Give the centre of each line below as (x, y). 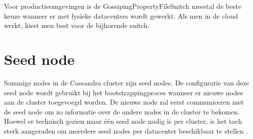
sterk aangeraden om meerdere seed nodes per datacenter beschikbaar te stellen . (126, 130)
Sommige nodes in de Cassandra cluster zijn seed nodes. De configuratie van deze (127, 82)
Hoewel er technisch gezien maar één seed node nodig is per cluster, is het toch (123, 121)
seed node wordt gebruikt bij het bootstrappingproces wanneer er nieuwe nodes (124, 92)
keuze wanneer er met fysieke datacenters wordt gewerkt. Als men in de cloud (121, 15)
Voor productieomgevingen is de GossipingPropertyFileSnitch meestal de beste (123, 6)
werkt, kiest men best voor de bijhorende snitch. (77, 25)
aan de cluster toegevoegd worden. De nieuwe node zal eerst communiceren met (124, 102)
